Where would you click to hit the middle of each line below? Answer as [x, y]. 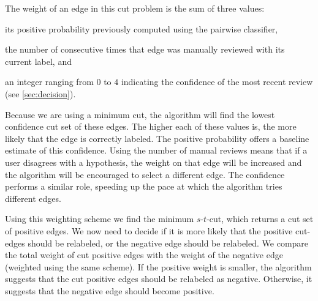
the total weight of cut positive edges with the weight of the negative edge [144, 255]
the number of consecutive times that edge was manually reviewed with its [145, 49]
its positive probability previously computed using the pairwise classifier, [142, 28]
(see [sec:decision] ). [40, 93]
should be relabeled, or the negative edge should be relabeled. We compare [168, 243]
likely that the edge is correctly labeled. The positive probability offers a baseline [157, 138]
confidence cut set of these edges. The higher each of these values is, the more [151, 126]
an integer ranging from [49, 82]
